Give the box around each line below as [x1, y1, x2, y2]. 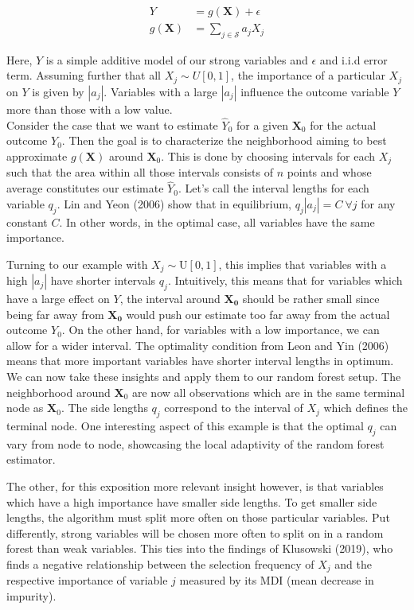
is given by [32, 83, 84, 99]
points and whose [287, 164, 372, 181]
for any [361, 195, 396, 212]
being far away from [6, 305, 104, 322]
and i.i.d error [319, 51, 388, 68]
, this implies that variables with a [218, 255, 387, 272]
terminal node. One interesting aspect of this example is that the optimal [6, 417, 364, 433]
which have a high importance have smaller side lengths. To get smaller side [6, 493, 377, 510]
